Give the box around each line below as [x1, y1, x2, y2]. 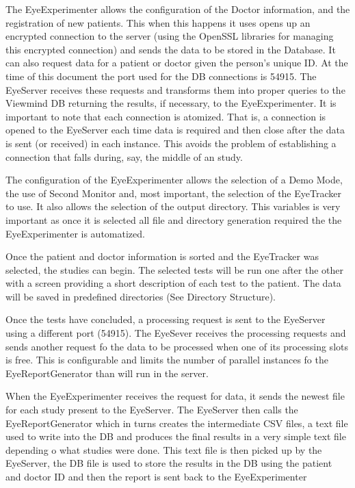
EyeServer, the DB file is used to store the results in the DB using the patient [5, 456, 332, 470]
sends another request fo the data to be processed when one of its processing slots [5, 339, 348, 353]
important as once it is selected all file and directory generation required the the [5, 212, 342, 227]
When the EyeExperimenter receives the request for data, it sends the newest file [5, 389, 345, 403]
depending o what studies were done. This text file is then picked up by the [5, 442, 322, 457]
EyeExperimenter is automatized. [5, 226, 145, 240]
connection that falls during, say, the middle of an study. [5, 149, 243, 164]
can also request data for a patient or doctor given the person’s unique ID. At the [5, 55, 348, 70]
